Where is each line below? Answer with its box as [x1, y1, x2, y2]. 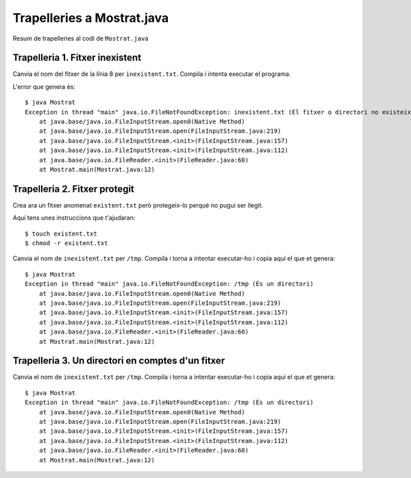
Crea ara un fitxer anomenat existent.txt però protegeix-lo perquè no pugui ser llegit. [12, 201, 264, 209]
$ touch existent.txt [25, 229, 97, 238]
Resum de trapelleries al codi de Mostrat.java [12, 34, 149, 42]
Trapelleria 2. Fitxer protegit [12, 183, 135, 194]
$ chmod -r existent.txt [25, 240, 108, 247]
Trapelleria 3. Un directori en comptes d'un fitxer [12, 355, 225, 366]
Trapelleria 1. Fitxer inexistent [12, 52, 142, 64]
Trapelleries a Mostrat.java [12, 10, 169, 25]
